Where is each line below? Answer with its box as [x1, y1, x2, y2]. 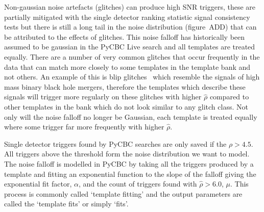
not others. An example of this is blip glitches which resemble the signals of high [4, 71, 260, 82]
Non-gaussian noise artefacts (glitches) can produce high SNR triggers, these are [4, 2, 256, 12]
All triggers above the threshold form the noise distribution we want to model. [4, 148, 250, 159]
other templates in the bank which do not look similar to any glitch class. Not [4, 101, 248, 112]
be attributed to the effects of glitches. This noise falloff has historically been [4, 31, 245, 42]
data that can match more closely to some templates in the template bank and [4, 61, 251, 72]
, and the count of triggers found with [78, 178, 197, 189]
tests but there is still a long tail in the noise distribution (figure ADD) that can [4, 21, 257, 32]
